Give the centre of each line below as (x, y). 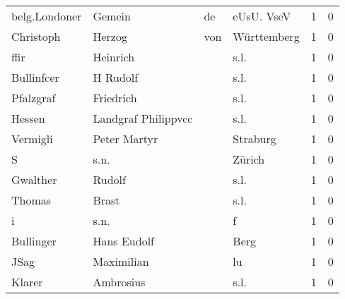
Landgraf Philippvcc (143, 118)
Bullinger (34, 241)
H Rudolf (116, 77)
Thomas (31, 200)
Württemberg (266, 36)
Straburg (255, 139)
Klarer (27, 282)
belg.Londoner (47, 16)
